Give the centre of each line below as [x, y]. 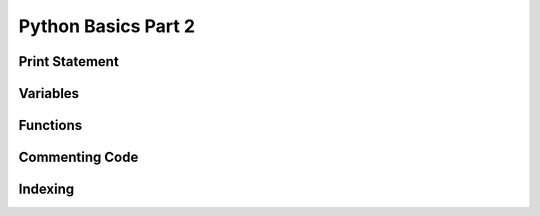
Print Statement [68, 61]
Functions [50, 125]
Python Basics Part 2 [106, 26]
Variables [49, 93]
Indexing [46, 189]
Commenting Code [78, 157]
